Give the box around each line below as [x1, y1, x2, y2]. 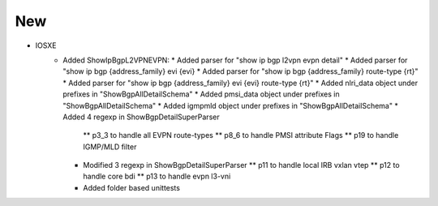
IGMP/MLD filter [83, 142, 137, 152]
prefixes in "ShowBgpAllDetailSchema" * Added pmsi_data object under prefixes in [62, 89, 340, 99]
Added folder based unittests [83, 182, 180, 192]
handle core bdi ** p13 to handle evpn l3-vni [83, 171, 231, 182]
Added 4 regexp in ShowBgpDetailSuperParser [62, 112, 220, 122]
